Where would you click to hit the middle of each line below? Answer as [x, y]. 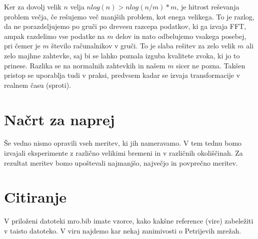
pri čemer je [22, 46]
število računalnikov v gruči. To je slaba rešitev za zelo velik [143, 46]
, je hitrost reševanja [208, 6]
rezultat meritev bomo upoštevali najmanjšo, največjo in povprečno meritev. [121, 162]
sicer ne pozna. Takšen [211, 65]
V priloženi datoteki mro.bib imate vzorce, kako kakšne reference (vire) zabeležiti [129, 221]
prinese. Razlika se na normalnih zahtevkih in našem [85, 65]
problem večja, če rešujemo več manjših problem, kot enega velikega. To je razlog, [129, 16]
